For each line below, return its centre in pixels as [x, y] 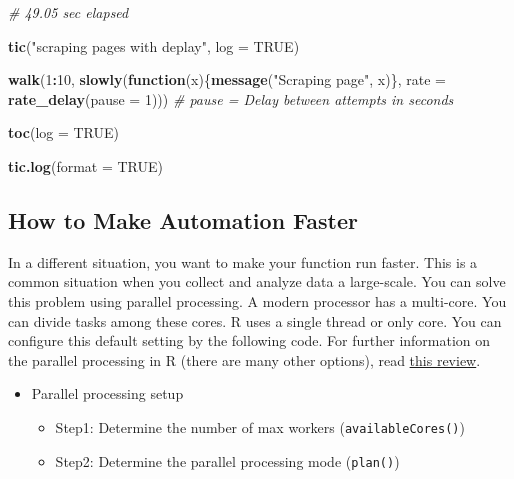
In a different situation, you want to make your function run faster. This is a [243, 261]
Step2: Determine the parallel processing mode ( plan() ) [227, 460]
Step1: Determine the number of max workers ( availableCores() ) [260, 426]
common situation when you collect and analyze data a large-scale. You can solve [257, 281]
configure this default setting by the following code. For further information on [249, 340]
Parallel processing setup [107, 393]
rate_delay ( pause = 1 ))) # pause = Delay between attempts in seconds [231, 98]
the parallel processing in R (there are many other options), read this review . [244, 359]
